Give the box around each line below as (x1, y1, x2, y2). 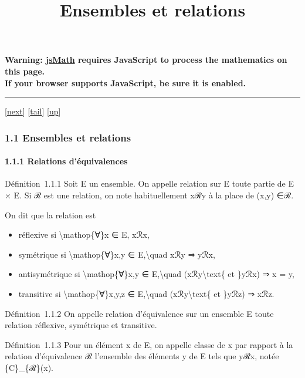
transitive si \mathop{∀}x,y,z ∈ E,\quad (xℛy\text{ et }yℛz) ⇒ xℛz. (18, 287, 274, 299)
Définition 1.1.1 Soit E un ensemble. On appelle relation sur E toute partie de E (5, 177, 294, 190)
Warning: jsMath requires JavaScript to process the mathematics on (5, 53, 287, 66)
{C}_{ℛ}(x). (5, 361, 53, 373)
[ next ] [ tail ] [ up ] (5, 105, 61, 117)
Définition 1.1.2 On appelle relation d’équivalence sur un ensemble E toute (5, 307, 274, 319)
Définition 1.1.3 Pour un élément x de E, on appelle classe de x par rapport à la (5, 338, 293, 350)
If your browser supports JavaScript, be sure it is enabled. (5, 76, 246, 89)
